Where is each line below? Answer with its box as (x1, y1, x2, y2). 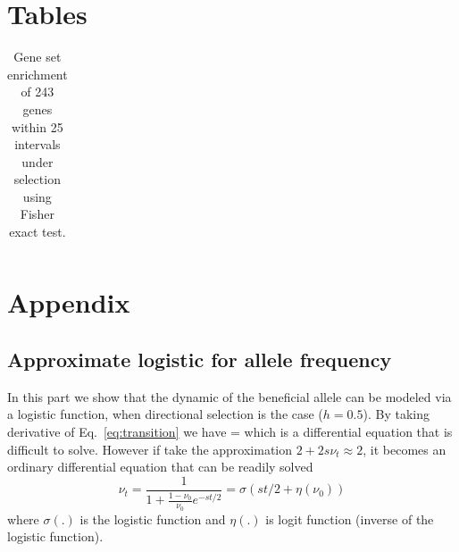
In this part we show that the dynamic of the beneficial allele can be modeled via (7, 387, 452, 406)
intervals (14, 135, 61, 154)
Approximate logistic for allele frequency (7, 345, 392, 372)
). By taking (363, 405, 430, 423)
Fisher (20, 205, 54, 223)
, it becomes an (363, 439, 446, 458)
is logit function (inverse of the (265, 509, 434, 528)
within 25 (12, 117, 63, 136)
